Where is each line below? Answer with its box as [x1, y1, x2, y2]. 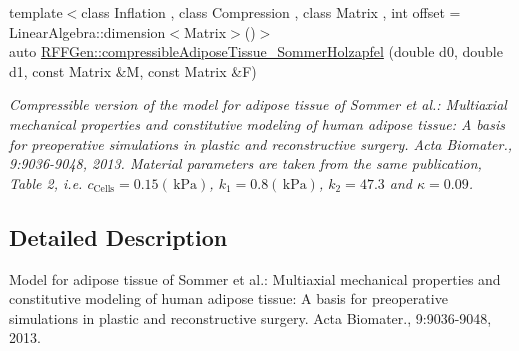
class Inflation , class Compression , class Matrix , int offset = [81, 2, 461, 22]
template [9, 2, 63, 22]
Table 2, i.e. [9, 172, 83, 193]
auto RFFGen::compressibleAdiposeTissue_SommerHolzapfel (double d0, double [9, 41, 503, 62]
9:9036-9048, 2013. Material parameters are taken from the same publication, [9, 153, 482, 174]
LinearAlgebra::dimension [9, 21, 166, 42]
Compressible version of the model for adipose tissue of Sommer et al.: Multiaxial [9, 94, 507, 115]
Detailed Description [9, 221, 228, 252]
